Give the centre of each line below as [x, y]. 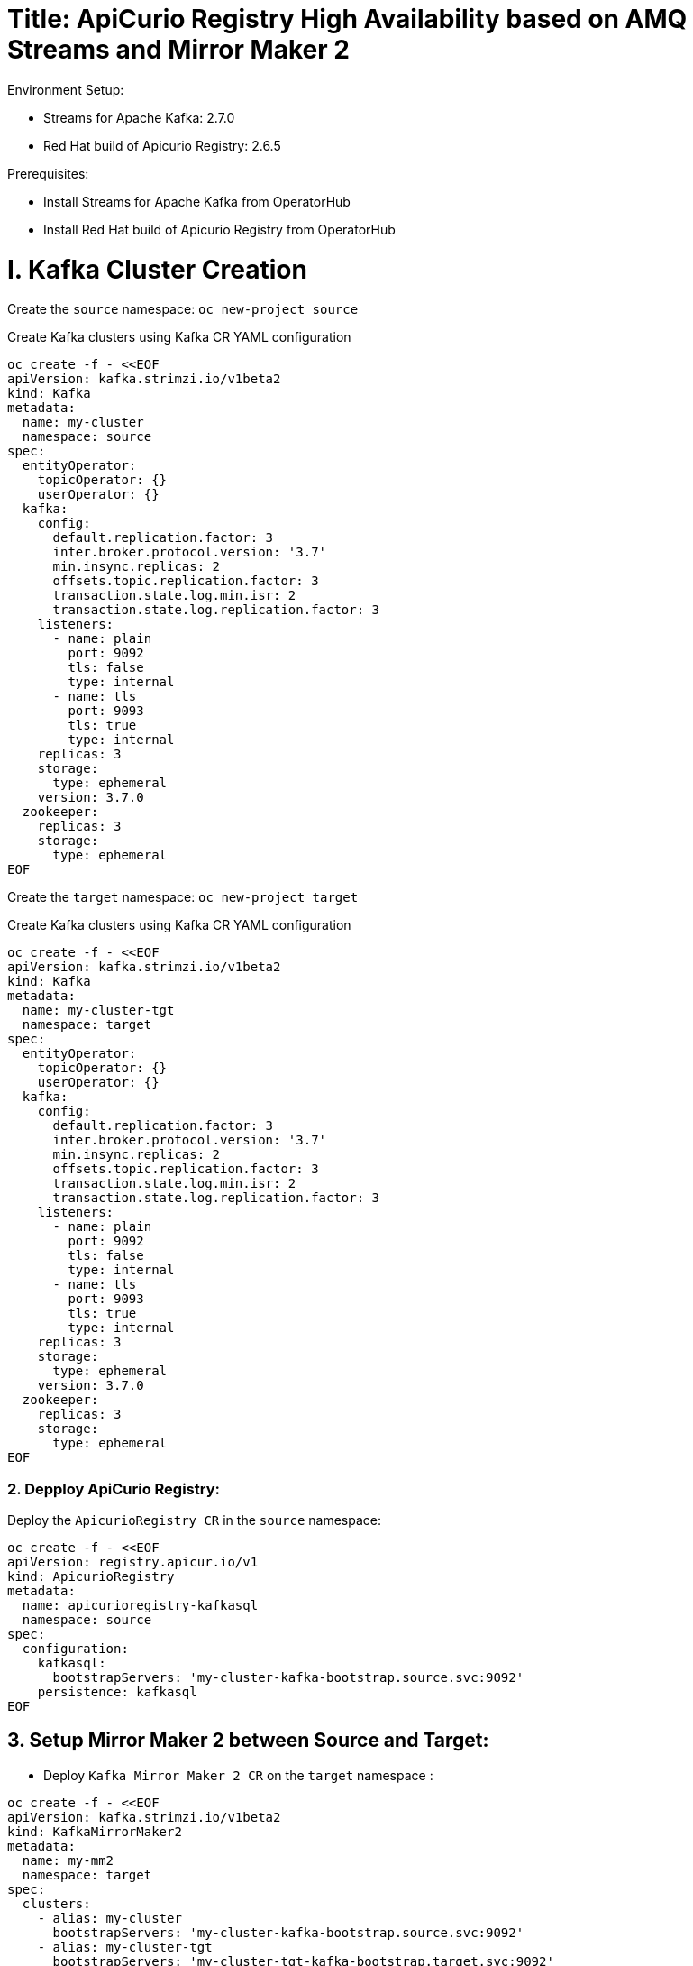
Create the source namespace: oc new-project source [183, 309]
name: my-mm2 [68, 1860]
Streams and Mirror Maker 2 [178, 50]
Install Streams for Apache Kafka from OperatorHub [197, 201]
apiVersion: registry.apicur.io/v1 [133, 1562]
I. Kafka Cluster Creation [157, 269]
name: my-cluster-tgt [98, 1011]
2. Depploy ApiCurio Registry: [114, 1488]
